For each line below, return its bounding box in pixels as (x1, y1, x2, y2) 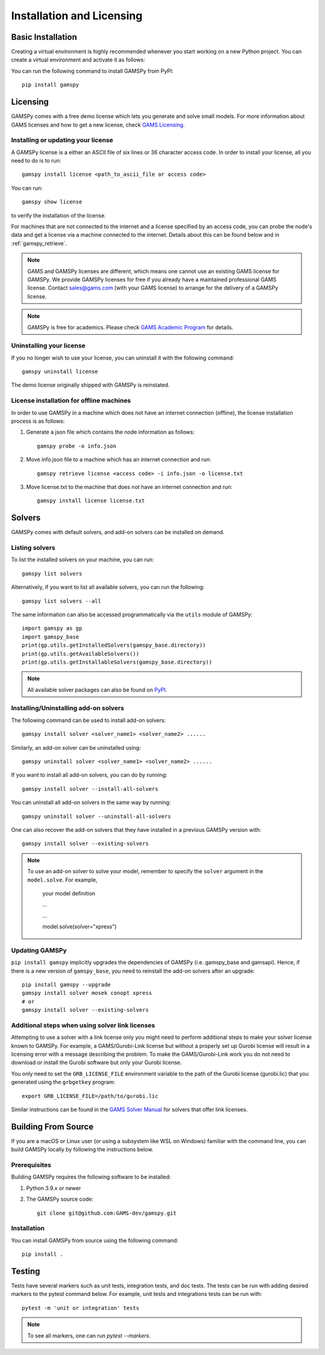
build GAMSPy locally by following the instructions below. (11, 1146, 153, 1153)
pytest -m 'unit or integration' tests (22, 1304, 140, 1311)
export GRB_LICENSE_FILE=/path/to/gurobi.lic (22, 1092, 159, 1099)
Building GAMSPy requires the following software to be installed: (11, 1173, 172, 1180)
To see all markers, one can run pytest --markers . (27, 1332, 151, 1339)
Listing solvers (11, 544, 55, 552)
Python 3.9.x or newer (26, 1184, 81, 1192)
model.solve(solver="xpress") (42, 923, 117, 930)
